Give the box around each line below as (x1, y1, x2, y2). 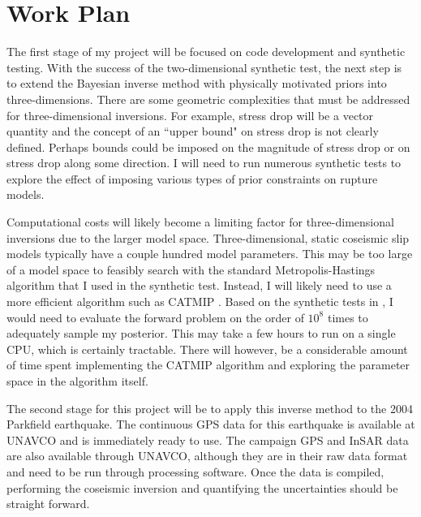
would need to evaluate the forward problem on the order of (6, 308, 304, 325)
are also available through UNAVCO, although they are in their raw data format (6, 447, 408, 464)
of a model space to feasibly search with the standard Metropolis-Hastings (6, 261, 376, 278)
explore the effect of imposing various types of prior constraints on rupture (6, 170, 378, 187)
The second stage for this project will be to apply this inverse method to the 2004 (6, 399, 413, 416)
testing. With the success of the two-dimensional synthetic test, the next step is (6, 58, 402, 75)
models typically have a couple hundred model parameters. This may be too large (6, 245, 413, 262)
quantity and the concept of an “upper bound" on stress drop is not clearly (6, 123, 379, 140)
